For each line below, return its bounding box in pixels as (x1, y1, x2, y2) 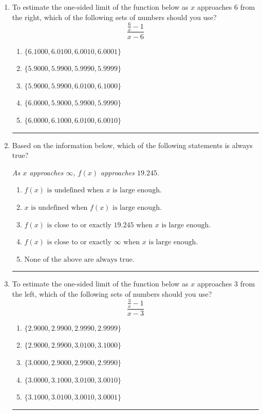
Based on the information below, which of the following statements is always (12, 139, 253, 150)
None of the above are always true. (24, 256, 135, 263)
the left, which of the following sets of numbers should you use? (12, 288, 212, 299)
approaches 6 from (197, 2, 255, 12)
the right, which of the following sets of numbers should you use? (12, 11, 217, 22)
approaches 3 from (197, 278, 255, 289)
